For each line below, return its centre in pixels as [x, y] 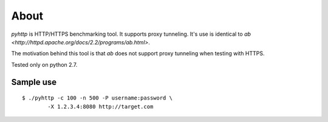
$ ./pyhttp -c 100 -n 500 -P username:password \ [97, 98]
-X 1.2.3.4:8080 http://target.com [101, 107]
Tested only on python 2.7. [44, 64]
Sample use [34, 82]
